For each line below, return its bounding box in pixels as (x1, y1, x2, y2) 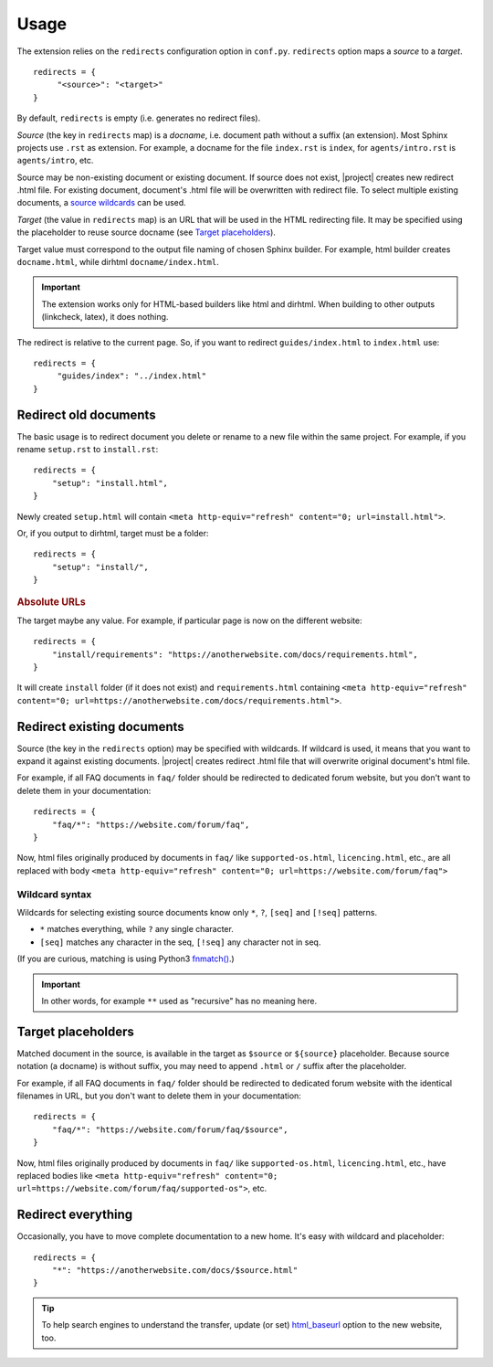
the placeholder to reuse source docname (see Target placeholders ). (16, 227, 276, 238)
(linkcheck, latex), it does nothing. (41, 312, 169, 323)
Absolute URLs (16, 595, 86, 608)
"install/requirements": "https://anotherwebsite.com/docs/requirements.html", (51, 649, 419, 660)
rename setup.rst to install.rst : (16, 444, 159, 455)
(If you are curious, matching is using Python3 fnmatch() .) (16, 953, 235, 964)
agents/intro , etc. (16, 155, 94, 166)
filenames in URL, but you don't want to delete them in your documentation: (16, 1090, 301, 1101)
